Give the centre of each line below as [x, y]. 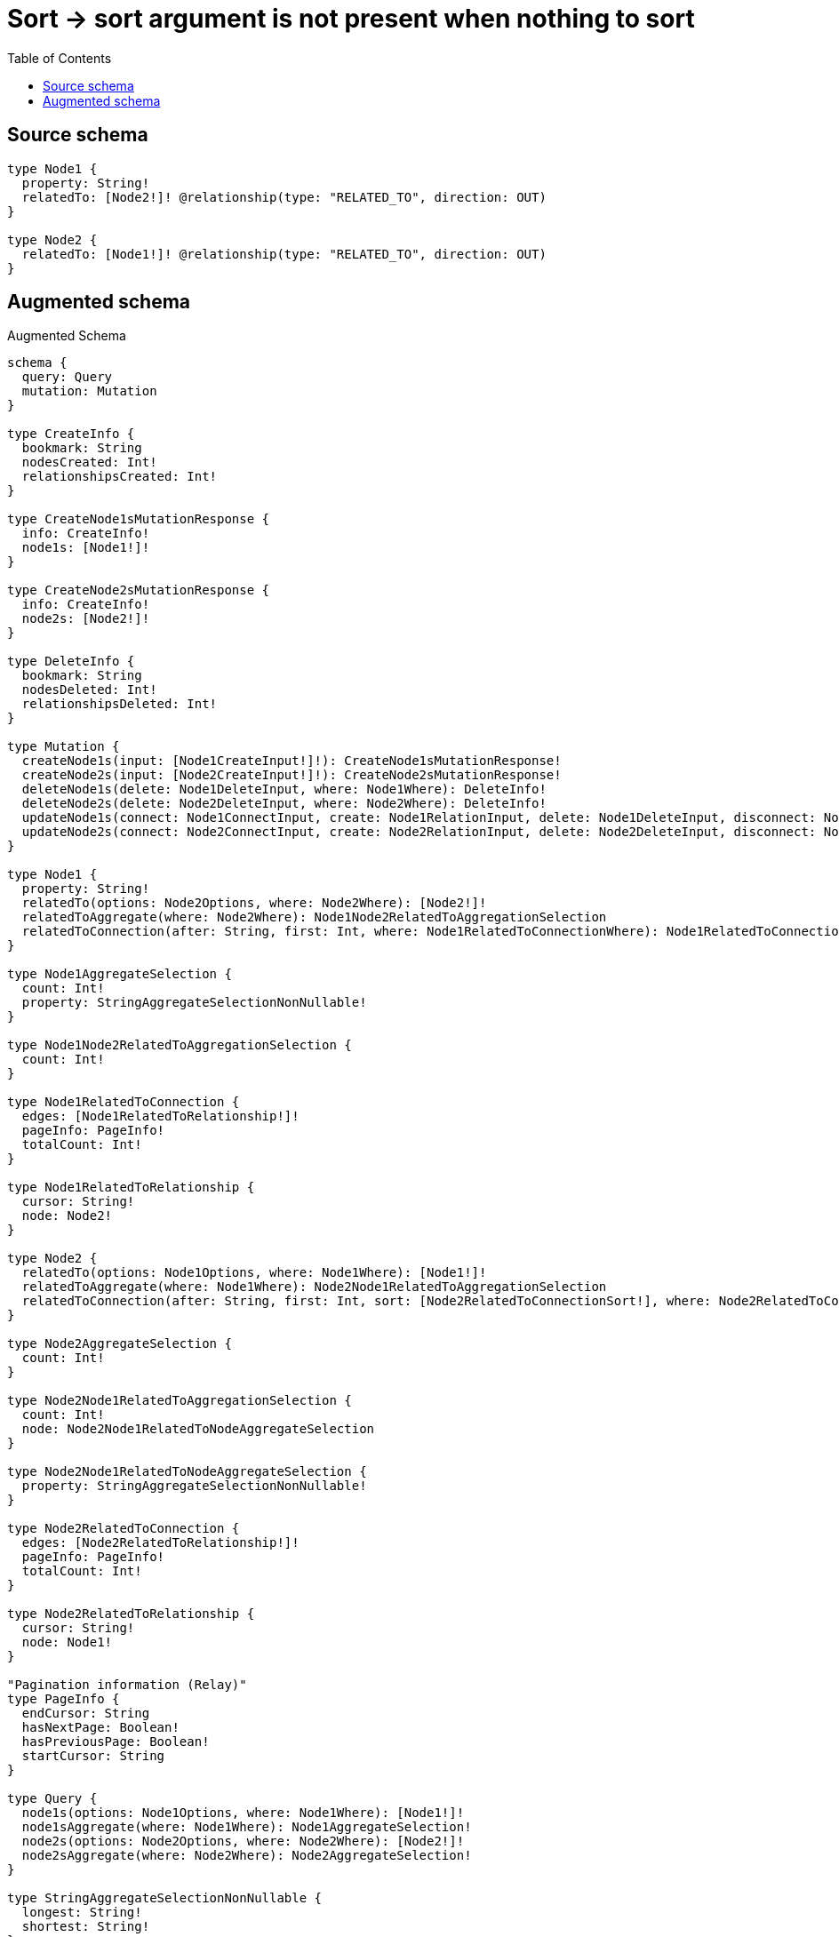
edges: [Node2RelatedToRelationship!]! [160, 1543]
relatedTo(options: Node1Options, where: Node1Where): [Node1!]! [254, 1273]
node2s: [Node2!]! [86, 619]
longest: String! [82, 1913]
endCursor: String [86, 1714]
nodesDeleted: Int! [89, 690]
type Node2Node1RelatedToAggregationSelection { [180, 1401]
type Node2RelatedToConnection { [124, 1529]
